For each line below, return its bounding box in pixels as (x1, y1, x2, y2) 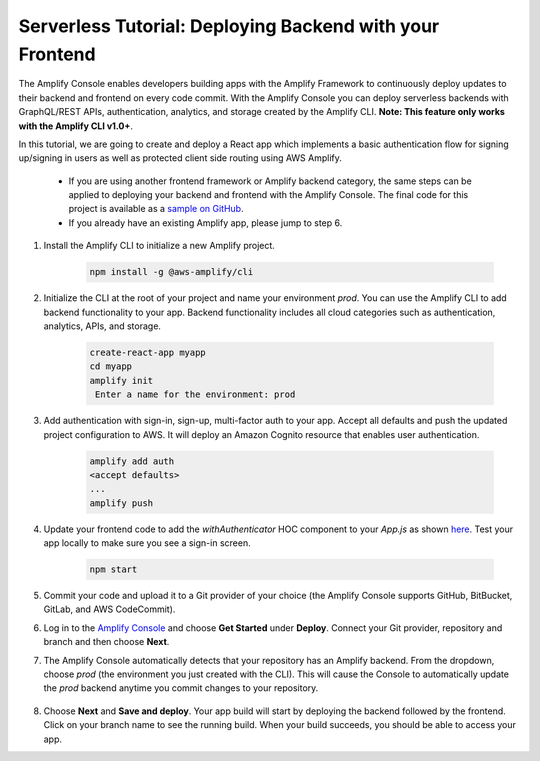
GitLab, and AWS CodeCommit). (43, 603, 176, 615)
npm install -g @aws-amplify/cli (89, 266, 254, 278)
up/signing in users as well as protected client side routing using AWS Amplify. (18, 152, 342, 164)
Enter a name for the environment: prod (95, 389, 296, 400)
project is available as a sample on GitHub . (68, 203, 244, 215)
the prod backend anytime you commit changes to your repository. (43, 682, 319, 694)
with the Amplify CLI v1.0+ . (18, 120, 134, 132)
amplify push (89, 497, 154, 509)
